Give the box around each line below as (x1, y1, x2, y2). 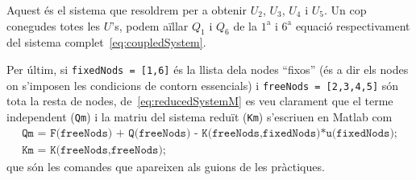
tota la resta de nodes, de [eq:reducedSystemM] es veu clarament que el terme (6, 92, 393, 109)
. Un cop (324, 2, 367, 18)
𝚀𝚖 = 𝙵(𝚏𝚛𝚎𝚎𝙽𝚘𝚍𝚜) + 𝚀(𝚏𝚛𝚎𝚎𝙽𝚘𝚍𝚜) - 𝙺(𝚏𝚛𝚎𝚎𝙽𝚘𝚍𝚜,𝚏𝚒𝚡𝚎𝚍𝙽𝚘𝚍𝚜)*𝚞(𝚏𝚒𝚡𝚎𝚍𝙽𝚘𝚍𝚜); (22, 127, 397, 139)
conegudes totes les (6, 17, 101, 34)
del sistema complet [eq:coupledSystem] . (6, 34, 206, 51)
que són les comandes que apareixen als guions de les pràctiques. (6, 157, 325, 174)
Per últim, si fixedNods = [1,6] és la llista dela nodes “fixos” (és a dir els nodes (6, 60, 409, 77)
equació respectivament (295, 17, 410, 34)
